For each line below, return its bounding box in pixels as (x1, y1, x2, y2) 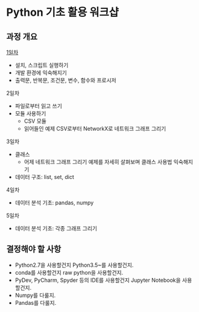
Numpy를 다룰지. (14, 291, 56, 299)
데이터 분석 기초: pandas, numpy (14, 199, 94, 206)
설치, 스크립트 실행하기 (14, 62, 69, 68)
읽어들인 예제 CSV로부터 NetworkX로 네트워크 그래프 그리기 (24, 125, 166, 132)
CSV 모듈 (24, 117, 47, 125)
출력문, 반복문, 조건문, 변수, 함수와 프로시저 (14, 77, 116, 83)
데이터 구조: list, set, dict (14, 174, 74, 180)
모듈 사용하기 (14, 110, 46, 117)
